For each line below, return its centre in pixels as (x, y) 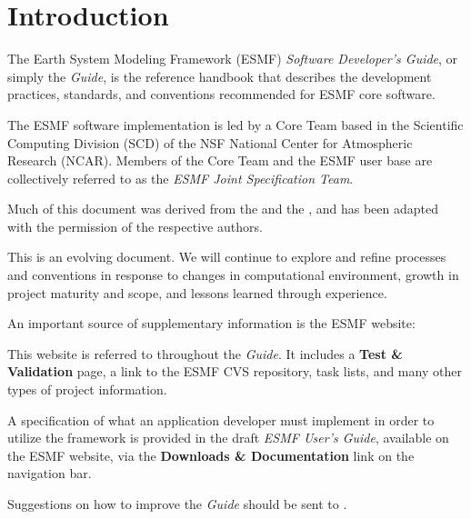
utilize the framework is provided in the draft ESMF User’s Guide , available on (228, 438)
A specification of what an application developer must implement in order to (221, 419)
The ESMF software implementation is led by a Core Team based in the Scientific (235, 124)
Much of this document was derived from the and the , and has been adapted (223, 209)
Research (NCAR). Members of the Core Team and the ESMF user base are (220, 160)
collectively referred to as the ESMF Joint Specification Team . (180, 178)
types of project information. (87, 389)
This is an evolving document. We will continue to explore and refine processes (227, 257)
